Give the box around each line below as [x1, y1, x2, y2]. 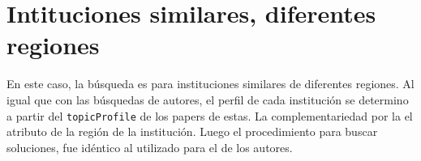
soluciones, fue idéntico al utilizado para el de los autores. [6, 138, 293, 155]
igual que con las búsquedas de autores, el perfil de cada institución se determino [6, 91, 409, 108]
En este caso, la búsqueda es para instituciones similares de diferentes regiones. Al [6, 75, 415, 92]
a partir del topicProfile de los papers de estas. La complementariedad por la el [6, 107, 413, 124]
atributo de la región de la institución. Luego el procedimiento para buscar [6, 123, 378, 140]
